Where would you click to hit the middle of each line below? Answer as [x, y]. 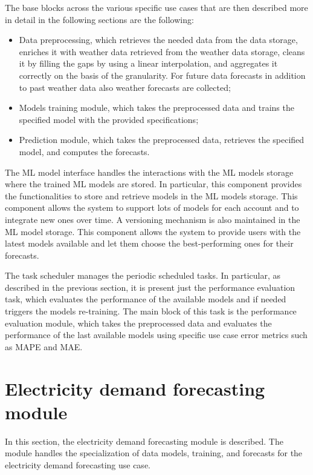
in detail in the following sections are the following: [99, 19]
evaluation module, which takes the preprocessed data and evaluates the [138, 323]
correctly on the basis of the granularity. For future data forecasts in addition [162, 75]
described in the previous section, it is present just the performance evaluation [150, 287]
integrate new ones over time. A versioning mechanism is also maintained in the [153, 219]
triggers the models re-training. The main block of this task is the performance [151, 311]
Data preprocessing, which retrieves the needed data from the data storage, [158, 40]
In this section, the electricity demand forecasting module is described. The [144, 441]
